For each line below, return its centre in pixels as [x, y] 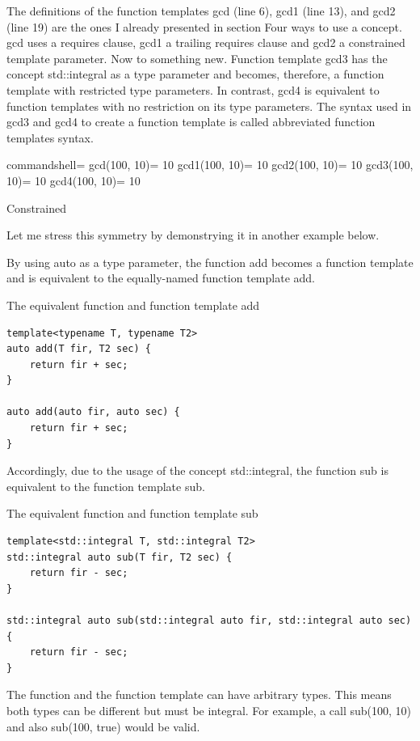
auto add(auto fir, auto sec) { [93, 412]
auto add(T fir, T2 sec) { [79, 349]
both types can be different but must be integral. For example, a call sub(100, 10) [209, 710]
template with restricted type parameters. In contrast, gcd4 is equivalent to [193, 89]
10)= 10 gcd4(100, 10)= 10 [73, 180]
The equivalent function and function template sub [132, 513]
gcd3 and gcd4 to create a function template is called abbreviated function [191, 122]
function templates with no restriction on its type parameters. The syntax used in [209, 106]
